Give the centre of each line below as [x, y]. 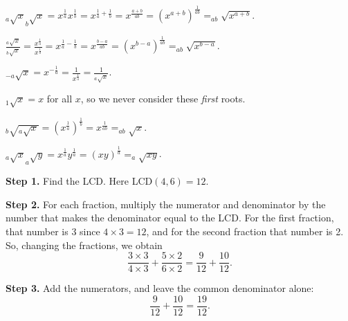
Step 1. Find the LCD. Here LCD [79, 181]
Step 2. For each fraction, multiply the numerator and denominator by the [166, 204]
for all [59, 99]
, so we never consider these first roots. [163, 99]
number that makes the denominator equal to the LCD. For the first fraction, [170, 218]
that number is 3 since [53, 231]
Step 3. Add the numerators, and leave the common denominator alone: [160, 288]
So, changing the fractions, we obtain [84, 245]
